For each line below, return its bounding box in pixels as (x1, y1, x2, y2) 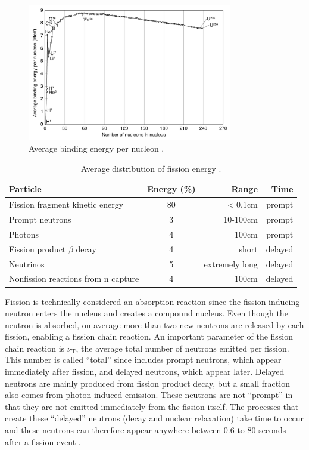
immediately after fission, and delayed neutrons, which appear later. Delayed (5, 365, 285, 378)
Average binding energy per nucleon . (29, 142, 164, 155)
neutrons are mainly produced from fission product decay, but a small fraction (5, 377, 290, 389)
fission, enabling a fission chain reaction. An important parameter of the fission (5, 330, 294, 343)
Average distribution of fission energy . (80, 162, 221, 174)
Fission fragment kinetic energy (9, 198, 124, 211)
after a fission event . (5, 435, 81, 448)
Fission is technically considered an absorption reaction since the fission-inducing (5, 295, 300, 307)
